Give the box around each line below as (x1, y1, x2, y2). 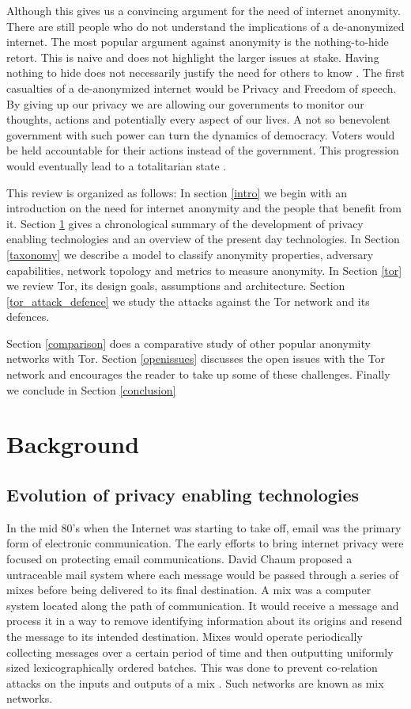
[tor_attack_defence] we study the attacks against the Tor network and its (6, 292, 370, 309)
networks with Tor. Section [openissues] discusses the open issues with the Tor (6, 350, 385, 367)
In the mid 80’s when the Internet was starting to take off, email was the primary (6, 519, 402, 536)
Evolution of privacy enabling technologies (6, 482, 360, 507)
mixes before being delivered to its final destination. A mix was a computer (6, 581, 371, 598)
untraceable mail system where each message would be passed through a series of (6, 566, 399, 582)
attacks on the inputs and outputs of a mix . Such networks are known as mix (6, 674, 384, 691)
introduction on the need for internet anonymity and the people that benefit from (6, 200, 402, 216)
